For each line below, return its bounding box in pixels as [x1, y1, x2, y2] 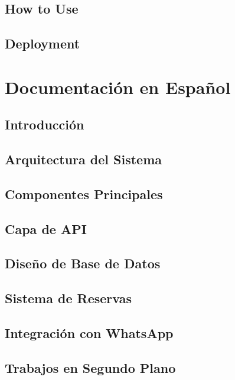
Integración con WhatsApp [5, 324, 174, 342]
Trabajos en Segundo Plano [5, 358, 176, 376]
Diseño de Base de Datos [5, 254, 161, 272]
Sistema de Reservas [5, 289, 132, 307]
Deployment [5, 34, 80, 53]
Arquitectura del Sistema [5, 150, 162, 168]
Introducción [5, 115, 84, 134]
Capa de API [5, 219, 87, 238]
